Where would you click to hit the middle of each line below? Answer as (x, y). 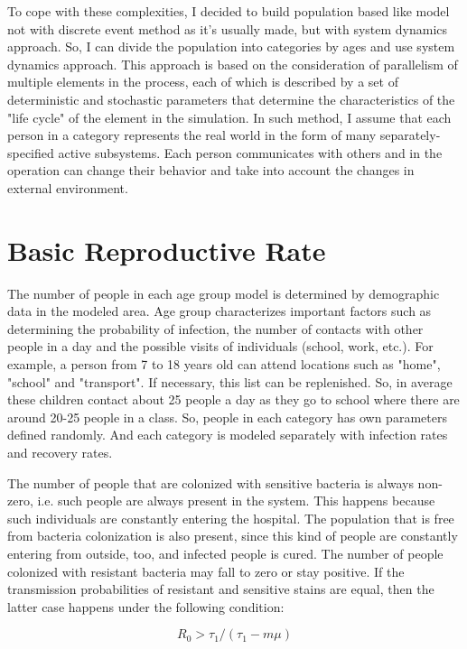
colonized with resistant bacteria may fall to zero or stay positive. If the (206, 571)
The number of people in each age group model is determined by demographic (224, 293)
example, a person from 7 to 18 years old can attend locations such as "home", (224, 364)
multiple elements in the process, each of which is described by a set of (203, 82)
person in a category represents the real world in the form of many (192, 135)
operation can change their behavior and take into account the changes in (211, 170)
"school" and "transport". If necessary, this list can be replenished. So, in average (230, 381)
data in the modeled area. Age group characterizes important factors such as (219, 311)
